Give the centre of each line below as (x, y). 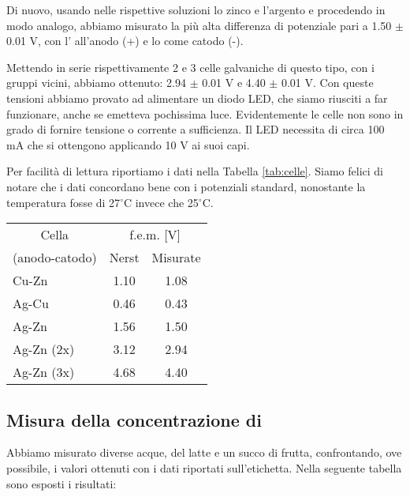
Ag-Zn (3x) (44, 372)
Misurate (176, 258)
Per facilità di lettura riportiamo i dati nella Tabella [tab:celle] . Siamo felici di (195, 171)
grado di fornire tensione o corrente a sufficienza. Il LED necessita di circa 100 (196, 129)
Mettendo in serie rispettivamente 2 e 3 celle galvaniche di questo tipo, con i (190, 67)
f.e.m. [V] (155, 235)
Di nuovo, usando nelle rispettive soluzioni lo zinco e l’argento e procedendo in (196, 9)
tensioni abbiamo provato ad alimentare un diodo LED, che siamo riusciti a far (197, 98)
